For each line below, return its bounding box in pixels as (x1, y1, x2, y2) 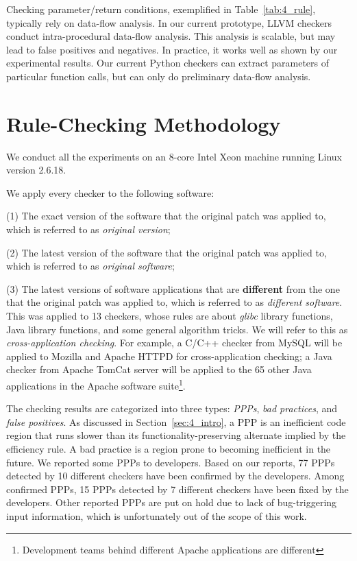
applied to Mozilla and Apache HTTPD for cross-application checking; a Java (6, 348, 332, 363)
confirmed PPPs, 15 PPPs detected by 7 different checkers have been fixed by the (6, 481, 349, 496)
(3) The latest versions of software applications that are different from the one (6, 281, 340, 296)
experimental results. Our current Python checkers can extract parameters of (6, 56, 330, 70)
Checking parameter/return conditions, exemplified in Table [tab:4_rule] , (6, 2, 316, 16)
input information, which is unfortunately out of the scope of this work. (6, 509, 307, 523)
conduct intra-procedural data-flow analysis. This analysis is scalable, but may (6, 29, 336, 43)
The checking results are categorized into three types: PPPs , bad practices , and (6, 401, 337, 416)
